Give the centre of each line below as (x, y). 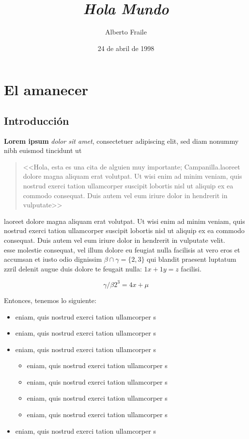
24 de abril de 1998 (126, 48)
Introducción (37, 120)
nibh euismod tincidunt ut (43, 150)
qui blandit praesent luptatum (192, 259)
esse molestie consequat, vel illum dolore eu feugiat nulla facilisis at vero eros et (122, 249)
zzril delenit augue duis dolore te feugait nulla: (73, 268)
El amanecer (46, 90)
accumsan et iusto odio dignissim (53, 259)
